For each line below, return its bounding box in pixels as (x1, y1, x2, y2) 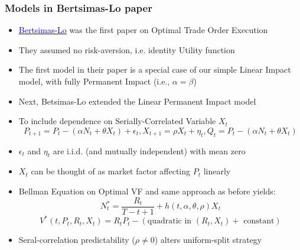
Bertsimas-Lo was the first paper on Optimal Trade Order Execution (18, 24, 268, 36)
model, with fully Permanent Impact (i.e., (18, 75, 170, 87)
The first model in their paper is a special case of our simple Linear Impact (18, 63, 291, 76)
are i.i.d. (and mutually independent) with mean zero (53, 144, 246, 157)
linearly (203, 165, 231, 177)
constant (243, 217, 275, 226)
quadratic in (147, 217, 192, 226)
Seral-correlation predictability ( (18, 233, 135, 246)
